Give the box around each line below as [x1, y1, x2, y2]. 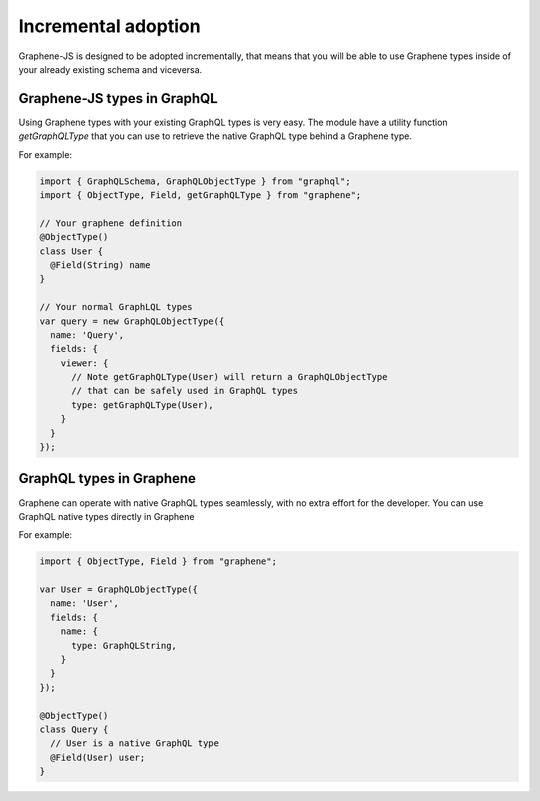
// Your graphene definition [39, 217, 183, 229]
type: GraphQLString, [71, 640, 177, 651]
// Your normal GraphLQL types [39, 301, 194, 313]
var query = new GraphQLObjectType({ [39, 315, 225, 327]
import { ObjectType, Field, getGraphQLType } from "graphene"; [39, 190, 362, 200]
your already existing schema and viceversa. [18, 63, 203, 75]
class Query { [39, 723, 109, 735]
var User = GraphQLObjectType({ [39, 584, 199, 595]
